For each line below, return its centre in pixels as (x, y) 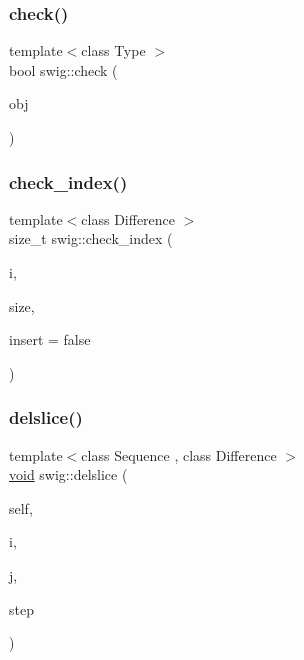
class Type (113, 50)
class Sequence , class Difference (179, 454)
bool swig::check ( (63, 69)
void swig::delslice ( (68, 474)
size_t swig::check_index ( (91, 238)
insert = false (50, 339)
